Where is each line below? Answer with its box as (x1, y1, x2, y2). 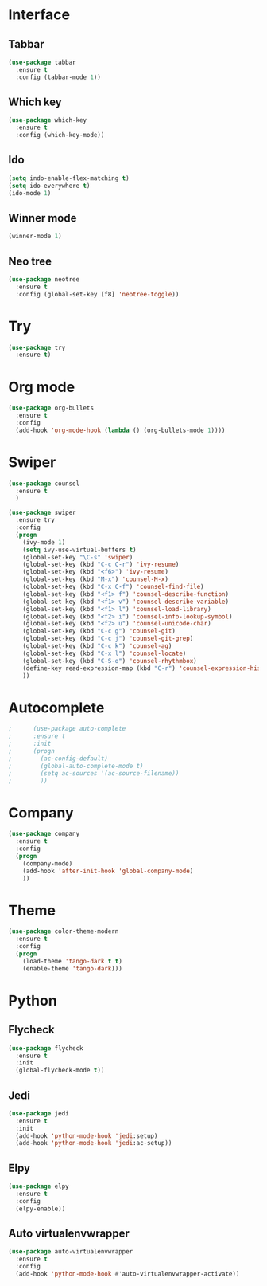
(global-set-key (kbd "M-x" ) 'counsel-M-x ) (22, 575, 169, 583)
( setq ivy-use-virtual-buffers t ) (22, 546, 137, 554)
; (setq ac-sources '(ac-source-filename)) (8, 769, 180, 778)
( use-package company (8, 830, 80, 838)
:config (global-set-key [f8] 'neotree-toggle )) (15, 290, 180, 298)
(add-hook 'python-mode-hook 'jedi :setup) (15, 1131, 158, 1140)
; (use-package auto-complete (8, 725, 126, 733)
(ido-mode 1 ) (8, 189, 52, 197)
